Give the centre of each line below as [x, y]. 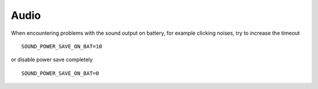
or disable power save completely [52, 60]
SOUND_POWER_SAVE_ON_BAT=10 [62, 46]
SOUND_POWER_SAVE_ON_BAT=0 [60, 73]
